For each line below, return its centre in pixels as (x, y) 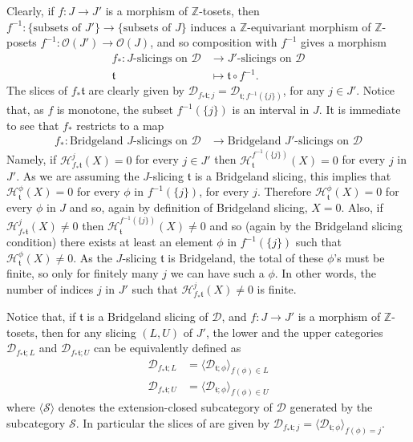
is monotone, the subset (115, 109)
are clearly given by (136, 90)
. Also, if (362, 207)
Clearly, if (30, 10)
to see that (33, 125)
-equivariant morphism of (309, 26)
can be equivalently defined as (167, 348)
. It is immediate (360, 109)
